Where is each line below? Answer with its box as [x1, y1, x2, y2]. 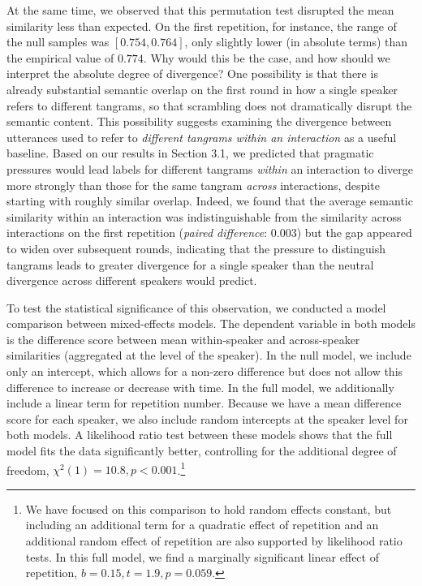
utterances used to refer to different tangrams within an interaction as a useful [6, 128, 397, 145]
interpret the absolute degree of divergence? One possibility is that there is [6, 65, 378, 82]
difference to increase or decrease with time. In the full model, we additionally [6, 378, 394, 395]
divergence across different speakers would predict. [6, 272, 257, 289]
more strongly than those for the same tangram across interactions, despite [6, 176, 380, 193]
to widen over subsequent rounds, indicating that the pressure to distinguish [6, 239, 386, 256]
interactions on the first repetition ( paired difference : [6, 224, 268, 241]
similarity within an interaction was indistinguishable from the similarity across [6, 208, 402, 225]
